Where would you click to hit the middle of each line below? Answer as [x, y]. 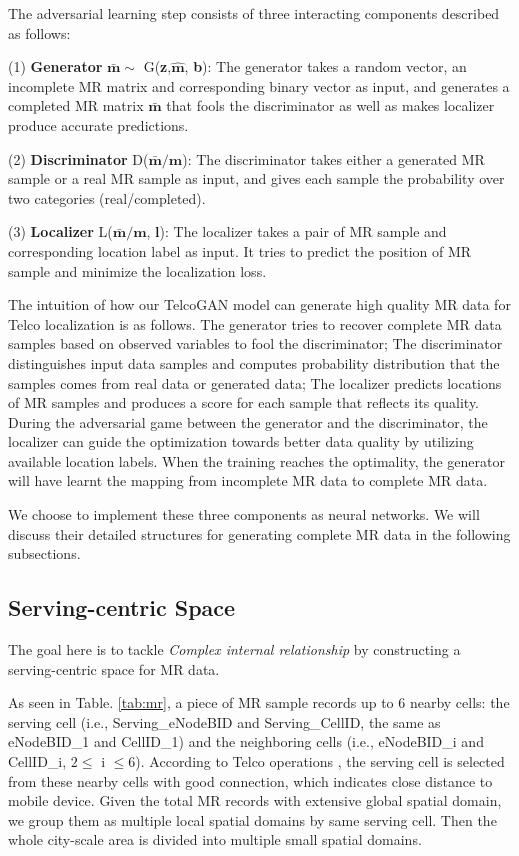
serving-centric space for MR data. [114, 668]
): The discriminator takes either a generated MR [333, 158]
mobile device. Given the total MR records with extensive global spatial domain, [255, 800]
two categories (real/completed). [107, 197]
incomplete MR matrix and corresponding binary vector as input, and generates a [259, 85]
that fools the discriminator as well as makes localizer [330, 105]
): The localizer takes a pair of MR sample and [303, 231]
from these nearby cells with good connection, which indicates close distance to [250, 780]
